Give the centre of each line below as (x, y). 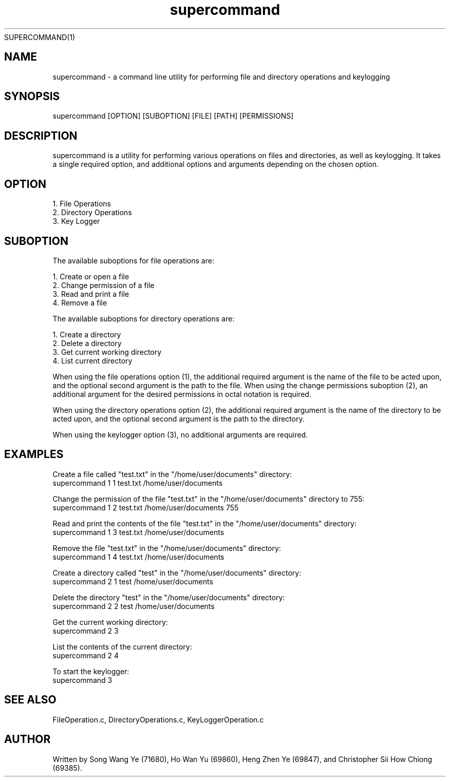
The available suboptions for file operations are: (133, 260)
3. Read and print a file (91, 294)
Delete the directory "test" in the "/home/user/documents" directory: (169, 597)
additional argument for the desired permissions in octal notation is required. (182, 394)
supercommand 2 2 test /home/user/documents (134, 606)
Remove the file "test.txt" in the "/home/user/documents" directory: (167, 548)
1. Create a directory (87, 334)
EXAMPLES (34, 454)
